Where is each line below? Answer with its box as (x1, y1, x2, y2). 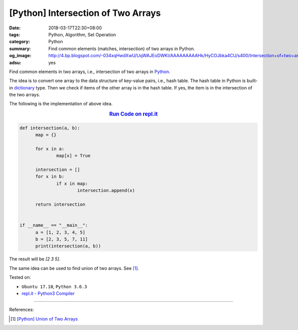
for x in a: (35, 146, 65, 152)
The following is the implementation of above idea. (9, 101, 113, 107)
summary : (9, 45, 31, 52)
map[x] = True (56, 153, 91, 159)
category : (9, 39, 30, 45)
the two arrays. (9, 92, 40, 98)
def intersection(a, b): (19, 125, 80, 131)
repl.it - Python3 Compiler (21, 290, 75, 296)
